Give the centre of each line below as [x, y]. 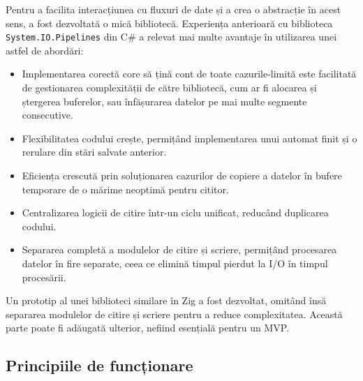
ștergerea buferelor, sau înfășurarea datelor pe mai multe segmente [164, 101]
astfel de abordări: [45, 50]
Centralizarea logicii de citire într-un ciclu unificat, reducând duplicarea [175, 212]
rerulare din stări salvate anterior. [94, 152]
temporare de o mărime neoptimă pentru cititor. [125, 189]
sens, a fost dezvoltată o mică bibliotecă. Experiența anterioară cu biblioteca [169, 23]
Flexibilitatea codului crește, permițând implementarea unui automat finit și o [190, 138]
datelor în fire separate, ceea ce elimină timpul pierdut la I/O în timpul [175, 263]
